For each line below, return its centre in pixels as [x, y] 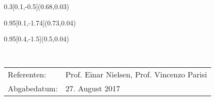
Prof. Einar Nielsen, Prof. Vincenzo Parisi [136, 75]
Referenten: [27, 75]
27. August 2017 [93, 88]
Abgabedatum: [33, 88]
